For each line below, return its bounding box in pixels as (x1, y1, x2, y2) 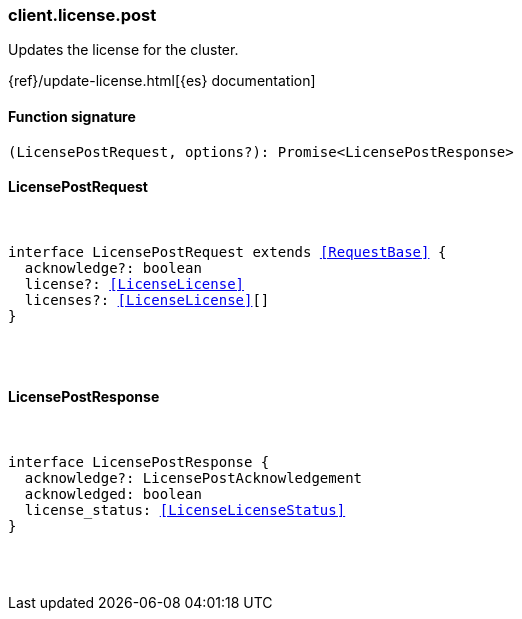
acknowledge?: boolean (24, 259, 202, 276)
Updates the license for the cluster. (8, 41, 239, 59)
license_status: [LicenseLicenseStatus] (24, 502, 346, 519)
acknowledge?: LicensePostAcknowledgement (24, 470, 363, 487)
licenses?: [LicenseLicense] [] (24, 291, 270, 308)
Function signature (8, 107, 136, 125)
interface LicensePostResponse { (8, 454, 270, 471)
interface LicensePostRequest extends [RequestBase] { (8, 243, 447, 260)
